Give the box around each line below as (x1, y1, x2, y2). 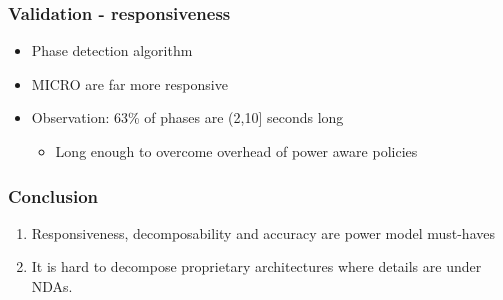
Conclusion (8, 183, 98, 208)
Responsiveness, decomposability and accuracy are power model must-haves (31, 222, 495, 243)
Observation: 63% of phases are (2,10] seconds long (31, 107, 344, 128)
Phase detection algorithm (31, 40, 193, 61)
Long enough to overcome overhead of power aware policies (55, 141, 418, 161)
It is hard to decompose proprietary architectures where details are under (31, 256, 482, 277)
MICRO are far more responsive (31, 73, 228, 94)
